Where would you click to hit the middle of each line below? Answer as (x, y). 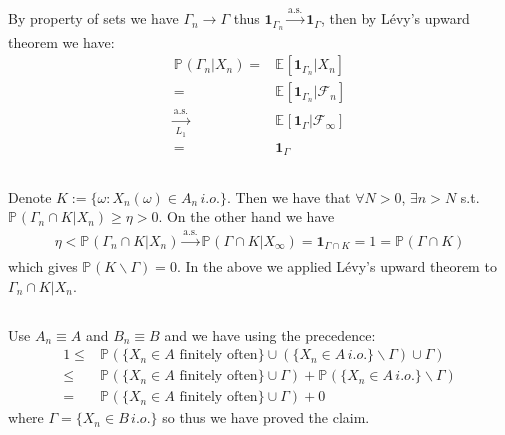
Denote (30, 196)
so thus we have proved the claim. (266, 417)
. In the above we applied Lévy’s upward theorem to (336, 266)
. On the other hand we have (246, 216)
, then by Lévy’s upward (395, 18)
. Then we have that (288, 196)
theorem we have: (61, 41)
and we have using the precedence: (270, 334)
